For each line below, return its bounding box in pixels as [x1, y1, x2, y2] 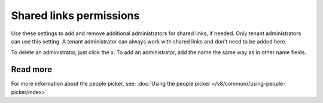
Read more [11, 64, 53, 74]
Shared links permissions [11, 9, 140, 22]
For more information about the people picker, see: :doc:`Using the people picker [11, 80, 211, 88]
